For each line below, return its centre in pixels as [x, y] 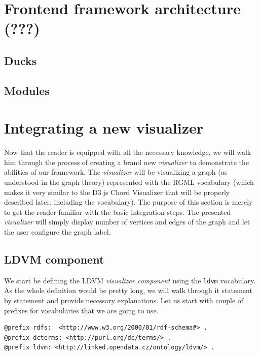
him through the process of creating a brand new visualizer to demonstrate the [126, 162]
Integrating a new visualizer [104, 128]
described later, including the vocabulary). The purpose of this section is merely [128, 202]
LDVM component [54, 259]
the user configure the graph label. [58, 232]
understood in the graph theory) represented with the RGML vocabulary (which [129, 182]
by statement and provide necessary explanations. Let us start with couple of [124, 300]
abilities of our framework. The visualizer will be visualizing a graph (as [116, 172]
